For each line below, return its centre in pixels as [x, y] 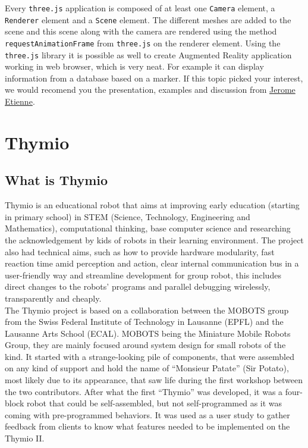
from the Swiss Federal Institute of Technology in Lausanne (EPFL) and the [144, 322]
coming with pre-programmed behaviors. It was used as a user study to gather [147, 414]
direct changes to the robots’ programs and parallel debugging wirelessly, [138, 286]
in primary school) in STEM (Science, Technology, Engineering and [128, 216]
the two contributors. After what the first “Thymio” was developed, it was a [144, 391]
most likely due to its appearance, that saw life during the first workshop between [154, 380]
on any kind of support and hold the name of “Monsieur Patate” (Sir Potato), [147, 368]
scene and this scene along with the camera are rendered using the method [141, 31]
